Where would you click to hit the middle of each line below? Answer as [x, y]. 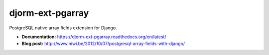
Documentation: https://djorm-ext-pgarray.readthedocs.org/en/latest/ [94, 37]
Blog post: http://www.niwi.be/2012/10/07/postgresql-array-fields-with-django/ [103, 44]
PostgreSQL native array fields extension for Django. [63, 28]
